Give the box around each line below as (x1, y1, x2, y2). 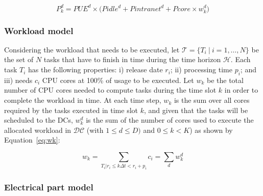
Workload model (4, 24, 74, 37)
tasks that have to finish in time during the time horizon (43, 54, 221, 65)
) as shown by (189, 124, 233, 135)
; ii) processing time (170, 64, 232, 75)
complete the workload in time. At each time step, (4, 95, 161, 105)
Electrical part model (4, 181, 93, 193)
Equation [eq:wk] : (4, 134, 60, 145)
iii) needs (4, 74, 33, 85)
